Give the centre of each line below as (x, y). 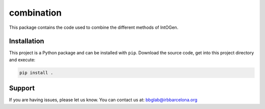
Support (22, 88)
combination (35, 13)
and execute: (22, 60)
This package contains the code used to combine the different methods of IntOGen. (94, 27)
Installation (26, 41)
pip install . (36, 73)
